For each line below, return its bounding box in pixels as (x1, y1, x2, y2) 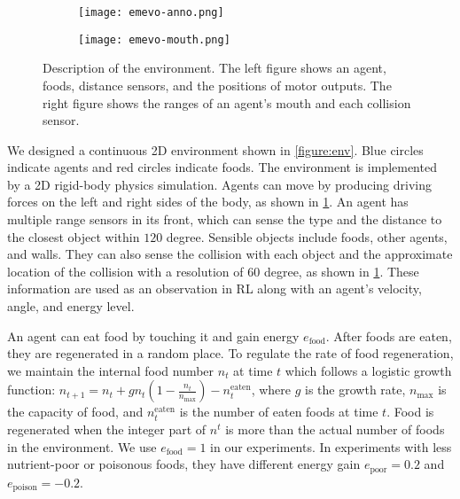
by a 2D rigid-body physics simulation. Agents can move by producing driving (7, 175, 432, 193)
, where (251, 380, 292, 399)
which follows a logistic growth (285, 361, 452, 379)
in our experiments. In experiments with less (210, 437, 452, 456)
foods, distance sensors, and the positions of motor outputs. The (43, 75, 392, 94)
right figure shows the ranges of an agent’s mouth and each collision (43, 93, 411, 112)
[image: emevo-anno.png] (78, 6, 224, 19)
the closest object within (7, 227, 140, 246)
